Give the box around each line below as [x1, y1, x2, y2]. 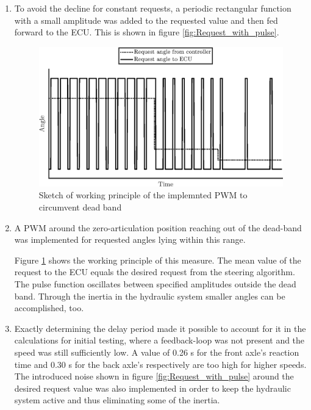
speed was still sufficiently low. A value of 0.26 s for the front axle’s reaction [14, 345, 299, 358]
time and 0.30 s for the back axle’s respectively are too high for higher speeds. [14, 358, 307, 370]
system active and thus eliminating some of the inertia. [14, 394, 220, 406]
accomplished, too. [14, 301, 84, 314]
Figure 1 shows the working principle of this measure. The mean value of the [14, 253, 301, 266]
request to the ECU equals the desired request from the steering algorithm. [14, 265, 295, 278]
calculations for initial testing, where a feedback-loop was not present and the [14, 334, 305, 347]
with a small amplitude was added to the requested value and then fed [14, 13, 278, 26]
